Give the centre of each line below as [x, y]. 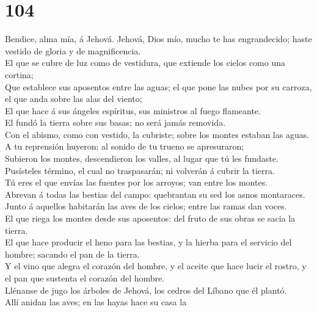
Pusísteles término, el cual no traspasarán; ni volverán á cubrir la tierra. [140, 170]
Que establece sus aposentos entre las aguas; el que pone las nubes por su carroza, [158, 86]
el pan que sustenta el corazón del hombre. [85, 278]
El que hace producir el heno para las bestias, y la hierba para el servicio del [148, 242]
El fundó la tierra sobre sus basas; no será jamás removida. [115, 122]
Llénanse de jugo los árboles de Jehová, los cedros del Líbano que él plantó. [146, 290]
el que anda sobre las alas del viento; [74, 99]
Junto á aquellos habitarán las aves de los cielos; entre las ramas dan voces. [146, 206]
